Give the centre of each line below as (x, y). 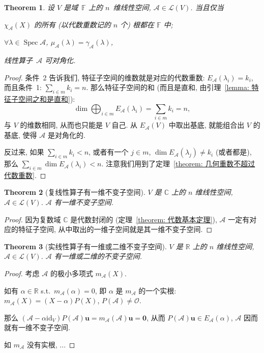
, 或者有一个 (109, 152)
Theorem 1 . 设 (29, 7)
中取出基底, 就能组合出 (207, 125)
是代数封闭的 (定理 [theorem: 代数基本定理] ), (144, 219)
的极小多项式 (71, 273)
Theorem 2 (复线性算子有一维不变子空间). (75, 192)
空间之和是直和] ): (47, 99)
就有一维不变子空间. (37, 327)
